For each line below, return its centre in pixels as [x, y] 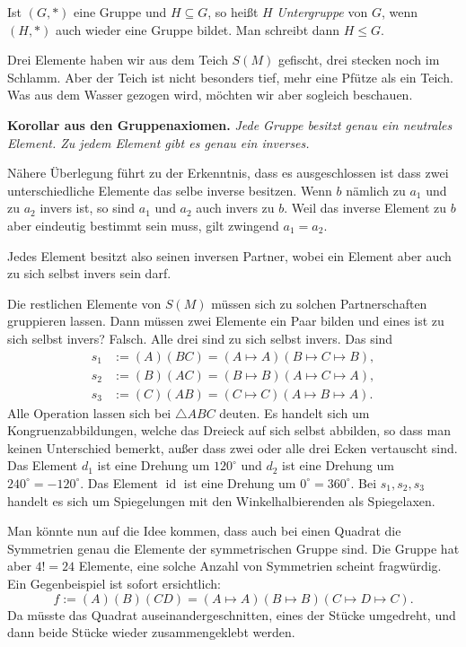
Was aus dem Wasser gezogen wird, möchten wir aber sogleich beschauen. [210, 95]
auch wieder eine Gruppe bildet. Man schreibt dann [198, 29]
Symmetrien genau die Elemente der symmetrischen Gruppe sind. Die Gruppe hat [233, 548]
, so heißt [233, 12]
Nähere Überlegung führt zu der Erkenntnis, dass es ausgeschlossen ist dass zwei [228, 173]
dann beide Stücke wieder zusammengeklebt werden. [151, 632]
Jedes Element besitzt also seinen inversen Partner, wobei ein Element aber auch [229, 255]
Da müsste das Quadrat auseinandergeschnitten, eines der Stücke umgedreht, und [232, 614]
